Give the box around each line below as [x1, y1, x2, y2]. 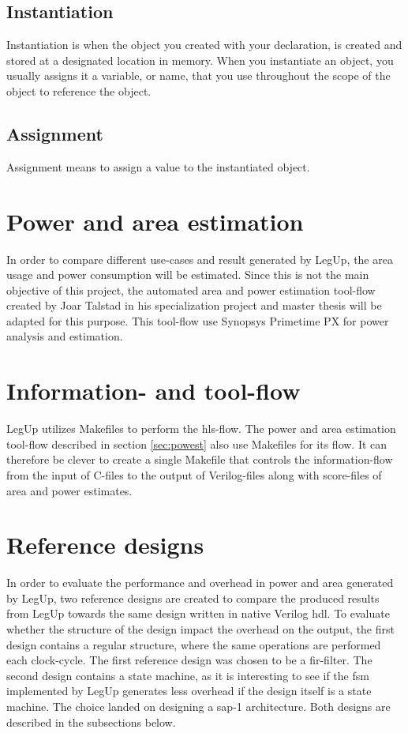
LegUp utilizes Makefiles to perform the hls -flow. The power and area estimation [6, 420, 396, 437]
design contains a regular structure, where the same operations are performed [6, 636, 381, 652]
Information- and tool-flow [6, 374, 301, 407]
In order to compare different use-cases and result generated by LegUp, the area [6, 250, 393, 267]
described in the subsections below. [6, 713, 176, 730]
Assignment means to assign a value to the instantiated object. [6, 158, 310, 175]
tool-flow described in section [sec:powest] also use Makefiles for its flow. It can [6, 435, 387, 452]
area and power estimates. [6, 482, 133, 498]
